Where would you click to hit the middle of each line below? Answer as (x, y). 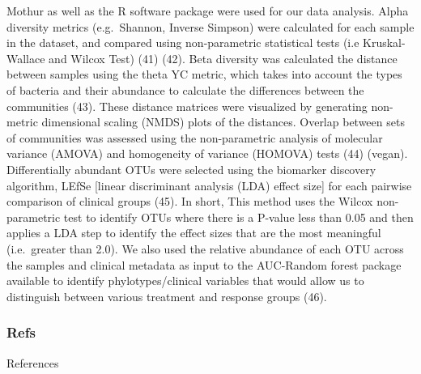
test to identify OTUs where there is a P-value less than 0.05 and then (238, 217)
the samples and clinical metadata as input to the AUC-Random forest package (204, 264)
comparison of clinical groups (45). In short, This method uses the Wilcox (190, 201)
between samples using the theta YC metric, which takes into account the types (204, 74)
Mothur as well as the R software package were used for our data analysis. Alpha (208, 11)
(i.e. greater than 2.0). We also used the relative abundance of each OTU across (205, 248)
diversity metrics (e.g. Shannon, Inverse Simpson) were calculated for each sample (210, 26)
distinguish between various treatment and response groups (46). (167, 296)
